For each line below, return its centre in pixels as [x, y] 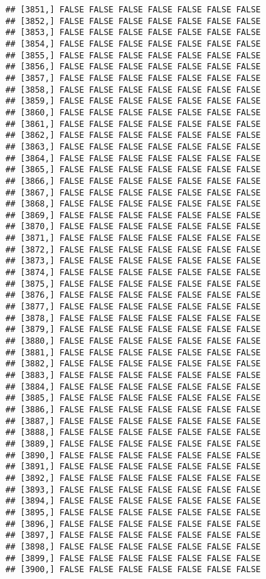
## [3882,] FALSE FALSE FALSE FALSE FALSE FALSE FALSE [133, 364]
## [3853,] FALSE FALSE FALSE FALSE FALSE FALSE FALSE [133, 33]
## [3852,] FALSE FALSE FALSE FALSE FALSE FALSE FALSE [133, 21]
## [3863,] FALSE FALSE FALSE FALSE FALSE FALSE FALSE [133, 146]
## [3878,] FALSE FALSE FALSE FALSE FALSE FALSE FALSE [133, 318]
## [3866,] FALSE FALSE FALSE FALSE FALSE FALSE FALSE [133, 181]
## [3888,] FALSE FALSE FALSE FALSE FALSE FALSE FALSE [133, 433]
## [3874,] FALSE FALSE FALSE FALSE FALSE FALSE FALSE [133, 273]
